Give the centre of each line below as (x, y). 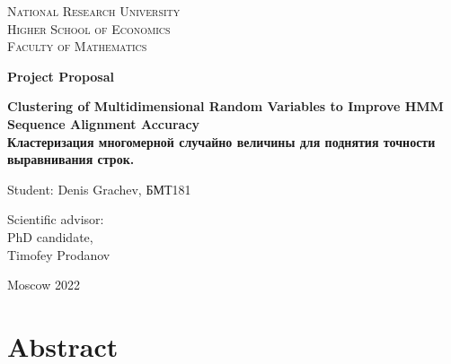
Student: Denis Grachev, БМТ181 (99, 189)
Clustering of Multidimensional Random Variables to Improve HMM (225, 106)
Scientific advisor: (56, 219)
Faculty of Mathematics (77, 46)
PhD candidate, (50, 236)
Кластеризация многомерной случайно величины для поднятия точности (221, 141)
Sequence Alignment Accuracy (104, 123)
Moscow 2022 (44, 285)
